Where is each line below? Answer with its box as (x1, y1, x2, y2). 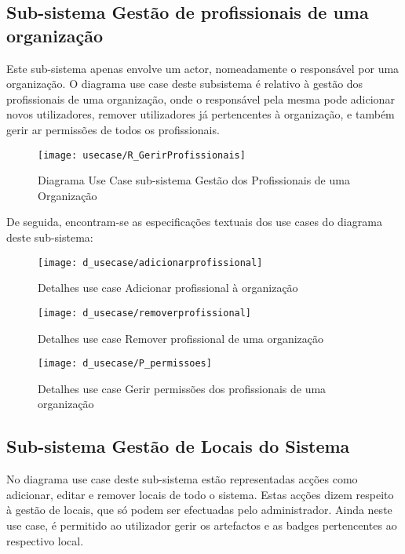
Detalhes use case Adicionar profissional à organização (38, 279, 298, 296)
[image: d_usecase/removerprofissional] (38, 307, 252, 319)
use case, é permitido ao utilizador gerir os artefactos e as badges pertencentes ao (6, 516, 397, 533)
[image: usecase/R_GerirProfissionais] (38, 149, 246, 161)
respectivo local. (6, 532, 84, 549)
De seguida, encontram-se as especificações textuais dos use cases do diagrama (6, 213, 382, 230)
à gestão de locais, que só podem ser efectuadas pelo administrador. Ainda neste (6, 501, 392, 518)
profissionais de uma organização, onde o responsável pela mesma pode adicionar (6, 90, 395, 107)
